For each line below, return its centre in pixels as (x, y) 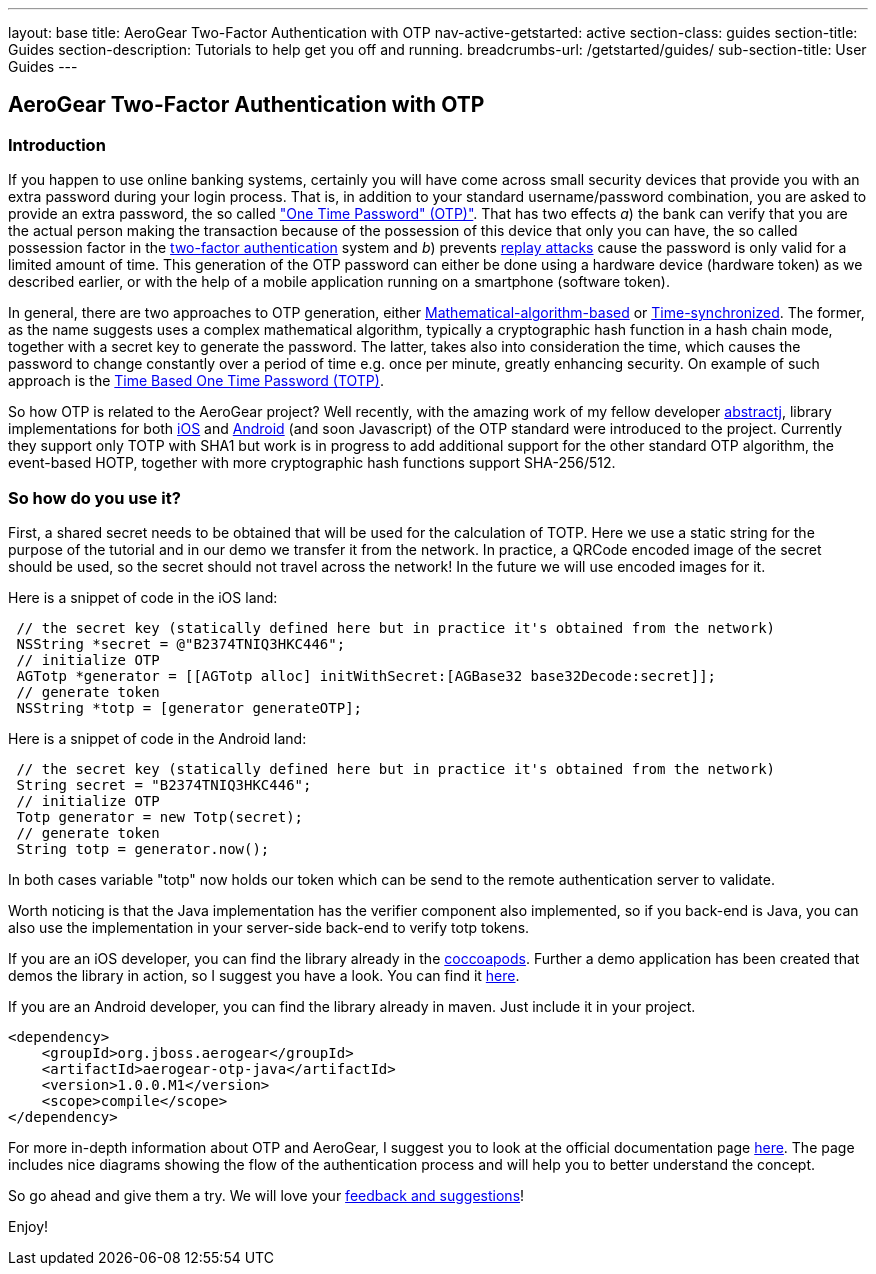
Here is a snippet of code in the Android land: (157, 738)
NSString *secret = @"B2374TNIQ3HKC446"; (181, 643)
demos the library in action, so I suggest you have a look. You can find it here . (264, 975)
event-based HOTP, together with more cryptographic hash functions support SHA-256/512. (312, 463)
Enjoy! (28, 1226)
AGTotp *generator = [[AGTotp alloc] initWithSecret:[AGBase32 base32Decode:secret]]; (366, 675)
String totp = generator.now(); (143, 848)
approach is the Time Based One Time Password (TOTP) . (196, 381)
